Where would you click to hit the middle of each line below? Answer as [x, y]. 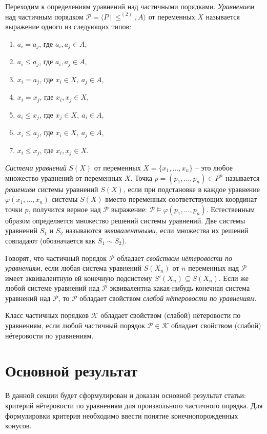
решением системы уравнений [52, 189]
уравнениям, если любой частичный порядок [75, 325]
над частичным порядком [44, 16]
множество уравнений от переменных [64, 177]
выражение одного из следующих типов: [68, 26]
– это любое [214, 167]
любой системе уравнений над [53, 288]
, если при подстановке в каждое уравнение [192, 189]
